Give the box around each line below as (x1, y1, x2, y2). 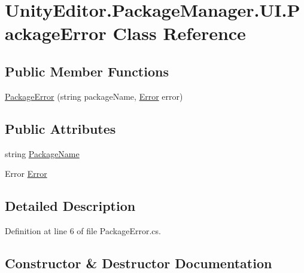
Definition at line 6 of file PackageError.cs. (5, 224, 161, 237)
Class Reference (113, 21, 246, 45)
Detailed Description (5, 197, 136, 215)
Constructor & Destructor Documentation (5, 253, 272, 272)
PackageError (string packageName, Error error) (5, 90, 183, 102)
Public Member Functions (5, 62, 169, 80)
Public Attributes (5, 119, 116, 137)
